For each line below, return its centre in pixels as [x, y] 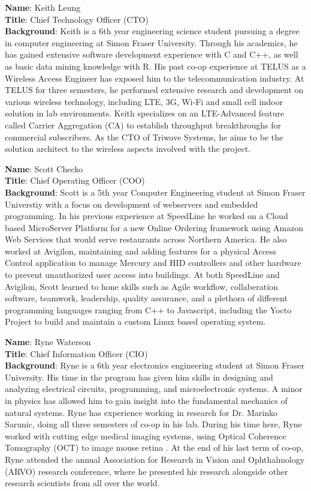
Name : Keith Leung [43, 7]
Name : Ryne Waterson [48, 342]
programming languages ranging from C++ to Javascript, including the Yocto [148, 309]
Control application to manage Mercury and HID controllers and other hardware [153, 263]
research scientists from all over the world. [82, 483]
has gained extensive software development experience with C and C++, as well [152, 54]
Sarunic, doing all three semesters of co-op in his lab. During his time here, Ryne [153, 424]
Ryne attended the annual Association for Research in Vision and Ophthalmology [155, 459]
